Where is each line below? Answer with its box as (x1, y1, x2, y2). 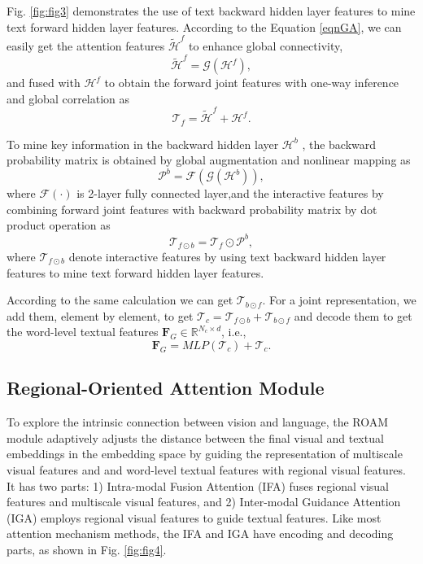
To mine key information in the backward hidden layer (7, 135, 279, 152)
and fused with (7, 74, 81, 91)
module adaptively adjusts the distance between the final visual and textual (7, 429, 384, 446)
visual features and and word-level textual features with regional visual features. (7, 461, 406, 478)
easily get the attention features (7, 37, 165, 54)
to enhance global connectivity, (189, 37, 343, 54)
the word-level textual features (7, 323, 159, 340)
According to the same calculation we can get (7, 291, 233, 308)
